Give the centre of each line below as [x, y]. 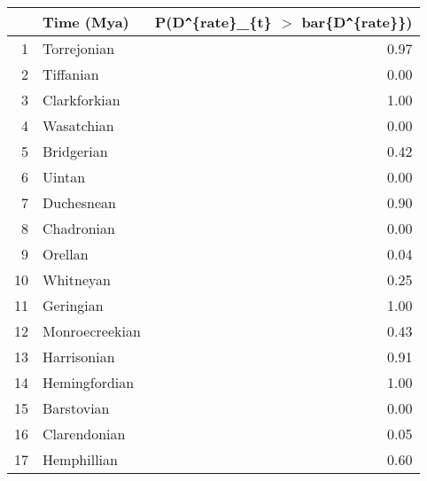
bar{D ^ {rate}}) [357, 22]
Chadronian [79, 228]
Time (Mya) [86, 22]
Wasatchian [78, 125]
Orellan [66, 254]
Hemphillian [80, 459]
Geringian [73, 305]
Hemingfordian [89, 382]
